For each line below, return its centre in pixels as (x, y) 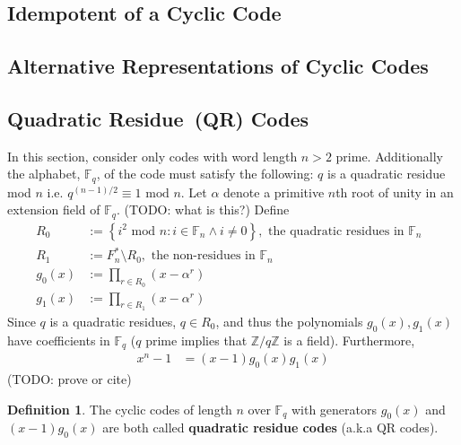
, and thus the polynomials (289, 321)
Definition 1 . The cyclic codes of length (120, 409)
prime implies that (196, 340)
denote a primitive (274, 192)
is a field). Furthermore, (349, 340)
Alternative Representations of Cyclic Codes (218, 66)
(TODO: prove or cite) (70, 378)
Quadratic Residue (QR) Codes (158, 118)
